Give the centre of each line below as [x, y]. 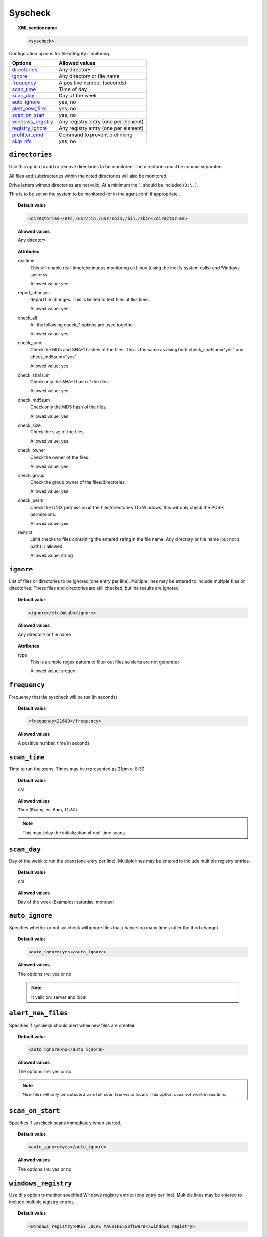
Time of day [73, 89]
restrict [25, 532]
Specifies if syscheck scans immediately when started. [65, 1123]
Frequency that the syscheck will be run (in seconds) [63, 697]
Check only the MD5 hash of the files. [69, 407]
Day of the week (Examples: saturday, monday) [66, 902]
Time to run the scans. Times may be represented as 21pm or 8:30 [77, 769]
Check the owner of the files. [60, 457]
